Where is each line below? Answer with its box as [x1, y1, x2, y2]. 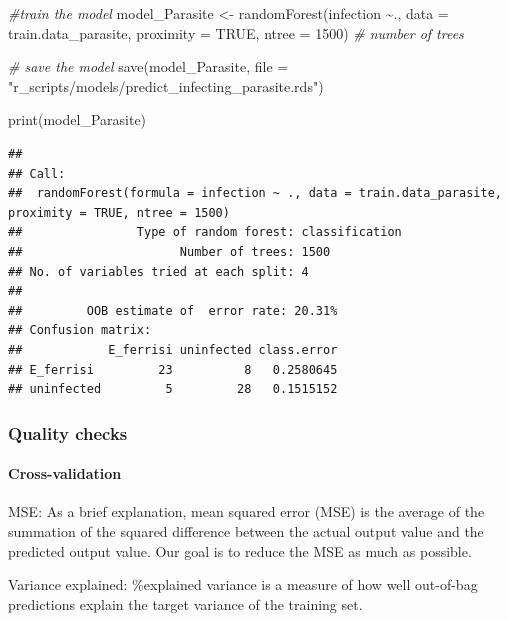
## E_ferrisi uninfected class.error [8, 342, 338, 357]
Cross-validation [8, 463, 122, 484]
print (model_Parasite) [8, 109, 147, 130]
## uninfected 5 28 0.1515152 [8, 382, 338, 397]
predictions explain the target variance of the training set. [8, 593, 363, 614]
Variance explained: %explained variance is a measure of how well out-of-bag [8, 574, 478, 595]
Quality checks [8, 420, 128, 445]
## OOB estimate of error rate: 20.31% [8, 303, 338, 318]
